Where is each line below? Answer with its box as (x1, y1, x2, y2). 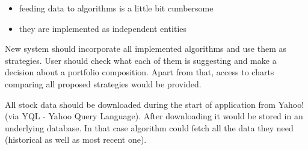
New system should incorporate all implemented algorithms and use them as (5, 42, 286, 55)
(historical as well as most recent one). (5, 133, 147, 146)
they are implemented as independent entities (19, 22, 187, 34)
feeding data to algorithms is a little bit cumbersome (19, 2, 214, 14)
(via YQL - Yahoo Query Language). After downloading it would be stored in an (5, 110, 303, 122)
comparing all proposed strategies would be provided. (5, 77, 202, 90)
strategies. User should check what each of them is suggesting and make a (5, 54, 277, 66)
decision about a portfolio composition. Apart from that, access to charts (5, 66, 274, 78)
